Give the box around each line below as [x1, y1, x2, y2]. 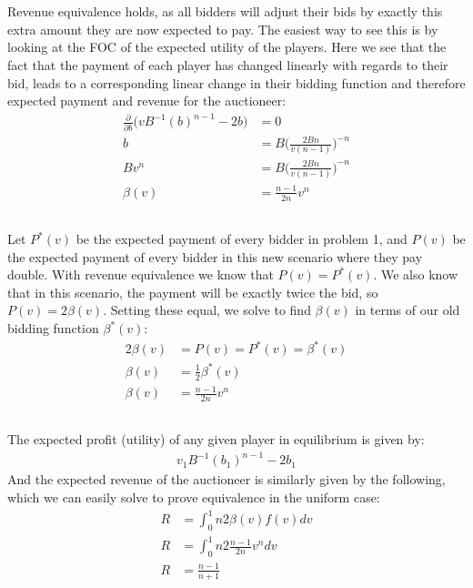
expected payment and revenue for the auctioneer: [7, 91, 287, 110]
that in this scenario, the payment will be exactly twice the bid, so [7, 282, 378, 301]
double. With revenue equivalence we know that [7, 265, 274, 284]
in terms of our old [355, 300, 460, 319]
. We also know [373, 265, 458, 284]
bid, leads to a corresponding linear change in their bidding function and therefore [7, 73, 466, 92]
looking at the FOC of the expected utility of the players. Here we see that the [7, 37, 447, 56]
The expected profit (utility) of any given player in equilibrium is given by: [7, 430, 425, 449]
